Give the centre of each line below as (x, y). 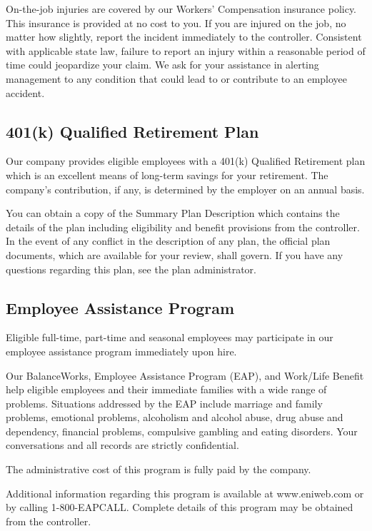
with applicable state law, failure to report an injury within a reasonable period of (186, 50)
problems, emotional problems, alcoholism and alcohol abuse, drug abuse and (175, 417)
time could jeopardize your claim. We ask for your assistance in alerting (162, 65)
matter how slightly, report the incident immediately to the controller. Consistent (184, 37)
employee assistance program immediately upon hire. (121, 351)
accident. (25, 92)
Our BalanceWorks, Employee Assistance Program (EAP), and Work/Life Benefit (185, 375)
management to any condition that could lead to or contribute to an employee (177, 78)
